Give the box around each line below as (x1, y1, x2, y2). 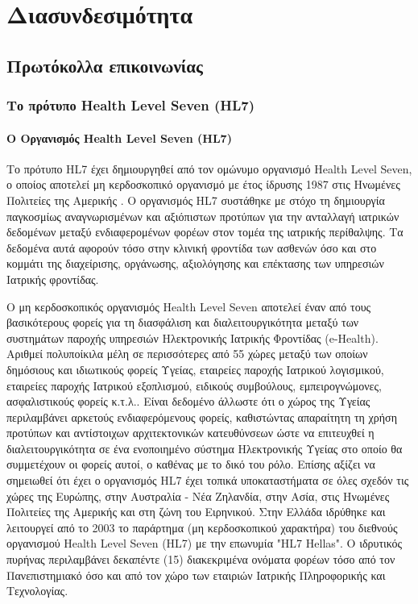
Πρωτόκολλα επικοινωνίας (6, 52, 203, 77)
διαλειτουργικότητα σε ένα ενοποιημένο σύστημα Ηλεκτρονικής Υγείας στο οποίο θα (6, 439, 403, 456)
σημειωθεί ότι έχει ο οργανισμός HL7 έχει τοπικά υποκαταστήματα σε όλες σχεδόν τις (6, 472, 409, 489)
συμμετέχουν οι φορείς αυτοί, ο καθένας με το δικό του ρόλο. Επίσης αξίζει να (6, 456, 375, 473)
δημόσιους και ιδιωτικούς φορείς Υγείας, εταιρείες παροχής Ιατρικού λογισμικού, (6, 360, 384, 377)
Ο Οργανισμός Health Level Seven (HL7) (6, 129, 232, 146)
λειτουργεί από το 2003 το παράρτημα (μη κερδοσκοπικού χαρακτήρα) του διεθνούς (6, 519, 398, 535)
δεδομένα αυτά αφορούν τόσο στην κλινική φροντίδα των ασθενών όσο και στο (6, 239, 377, 256)
